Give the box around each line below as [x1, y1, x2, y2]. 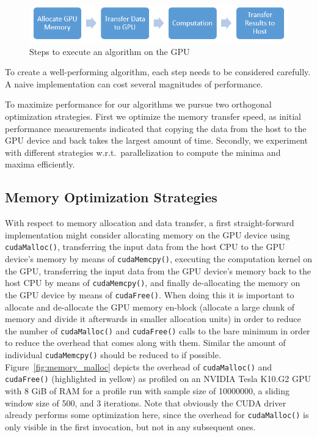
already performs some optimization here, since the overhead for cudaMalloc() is [5, 408, 309, 421]
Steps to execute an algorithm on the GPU [29, 45, 190, 57]
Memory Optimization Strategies [5, 188, 217, 207]
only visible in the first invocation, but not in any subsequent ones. [5, 420, 256, 433]
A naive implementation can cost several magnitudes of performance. [5, 77, 263, 90]
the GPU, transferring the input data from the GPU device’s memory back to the [5, 264, 312, 277]
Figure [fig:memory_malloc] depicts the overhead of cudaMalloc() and [5, 360, 272, 373]
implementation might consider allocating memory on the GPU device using [5, 228, 290, 241]
